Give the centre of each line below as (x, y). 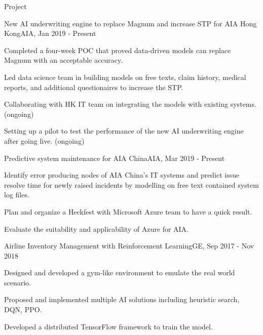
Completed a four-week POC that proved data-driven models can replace (118, 50)
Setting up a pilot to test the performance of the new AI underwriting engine (124, 131)
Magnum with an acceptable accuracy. (64, 60)
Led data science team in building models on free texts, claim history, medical (125, 77)
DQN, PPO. (23, 309)
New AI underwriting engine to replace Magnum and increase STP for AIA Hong (130, 23)
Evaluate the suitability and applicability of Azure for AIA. (97, 228)
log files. (17, 195)
